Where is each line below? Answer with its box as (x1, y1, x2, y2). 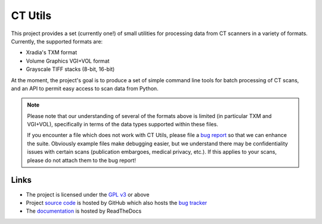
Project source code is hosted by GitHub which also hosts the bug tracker (26, 199, 208, 206)
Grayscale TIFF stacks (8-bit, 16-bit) (26, 66, 115, 73)
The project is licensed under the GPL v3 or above (26, 191, 150, 198)
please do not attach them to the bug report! (27, 157, 137, 164)
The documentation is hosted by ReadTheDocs (26, 207, 142, 214)
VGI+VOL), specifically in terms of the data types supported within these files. (27, 121, 219, 128)
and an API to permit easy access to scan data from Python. (11, 85, 159, 92)
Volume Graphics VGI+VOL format (26, 57, 110, 64)
